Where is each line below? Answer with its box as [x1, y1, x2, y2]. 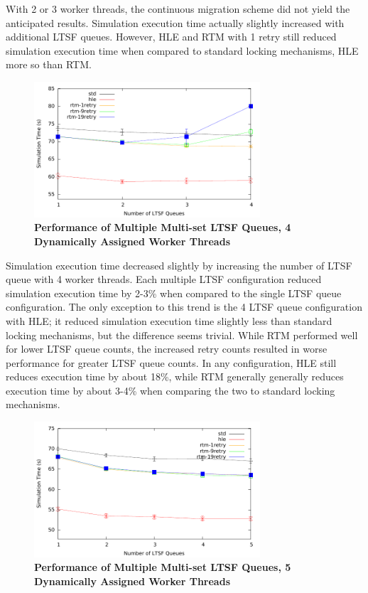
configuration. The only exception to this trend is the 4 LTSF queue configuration [6, 299, 362, 314]
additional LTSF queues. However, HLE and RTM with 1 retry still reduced [6, 29, 337, 44]
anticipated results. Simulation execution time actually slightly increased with [6, 15, 345, 30]
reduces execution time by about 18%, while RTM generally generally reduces [6, 369, 344, 384]
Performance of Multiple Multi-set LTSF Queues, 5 [34, 560, 291, 575]
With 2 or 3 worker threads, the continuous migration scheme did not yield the [6, 1, 350, 16]
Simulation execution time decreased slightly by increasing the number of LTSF [6, 257, 352, 272]
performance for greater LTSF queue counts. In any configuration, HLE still [6, 355, 337, 370]
